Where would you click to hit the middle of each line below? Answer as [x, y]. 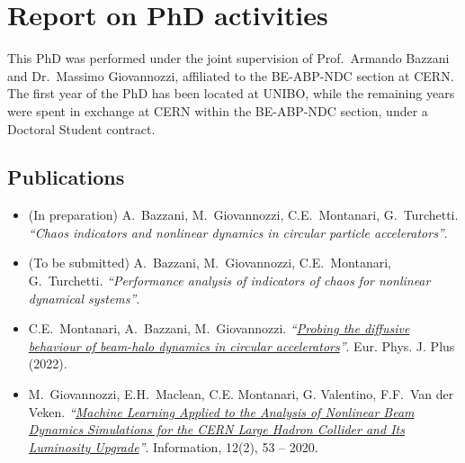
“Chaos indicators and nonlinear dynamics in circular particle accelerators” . [238, 232]
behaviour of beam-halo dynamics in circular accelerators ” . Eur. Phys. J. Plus [241, 345]
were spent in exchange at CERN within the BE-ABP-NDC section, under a [218, 110]
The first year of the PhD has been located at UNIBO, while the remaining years [231, 93]
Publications [66, 177]
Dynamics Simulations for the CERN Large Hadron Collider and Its [216, 429]
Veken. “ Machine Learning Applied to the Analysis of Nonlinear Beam [221, 411]
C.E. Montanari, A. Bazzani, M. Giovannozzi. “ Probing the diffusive [219, 328]
